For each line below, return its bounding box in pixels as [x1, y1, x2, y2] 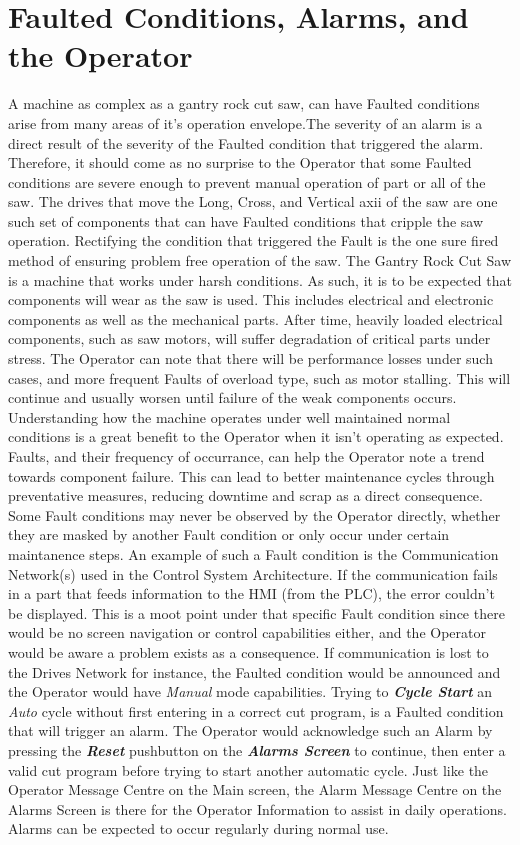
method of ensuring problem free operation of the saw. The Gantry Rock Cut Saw [8, 250, 512, 271]
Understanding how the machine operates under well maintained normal [8, 406, 451, 427]
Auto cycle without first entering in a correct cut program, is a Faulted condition [8, 700, 504, 721]
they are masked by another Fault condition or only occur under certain [8, 524, 450, 545]
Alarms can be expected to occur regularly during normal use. [8, 818, 389, 839]
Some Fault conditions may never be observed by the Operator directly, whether [8, 504, 501, 525]
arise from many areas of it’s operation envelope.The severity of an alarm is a [8, 112, 483, 133]
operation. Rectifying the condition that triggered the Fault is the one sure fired [8, 230, 499, 251]
